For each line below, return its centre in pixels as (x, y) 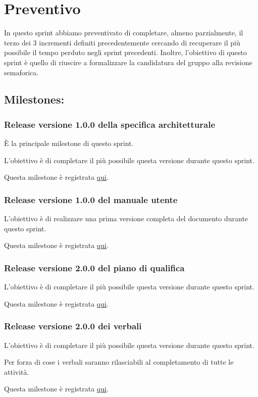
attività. (17, 371)
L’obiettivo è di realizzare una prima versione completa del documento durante (126, 218)
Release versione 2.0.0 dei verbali (73, 326)
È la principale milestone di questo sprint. (69, 143)
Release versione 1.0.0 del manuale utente (91, 199)
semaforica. (21, 72)
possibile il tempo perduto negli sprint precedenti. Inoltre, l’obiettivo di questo (125, 52)
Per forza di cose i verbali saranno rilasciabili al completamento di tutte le (119, 362)
